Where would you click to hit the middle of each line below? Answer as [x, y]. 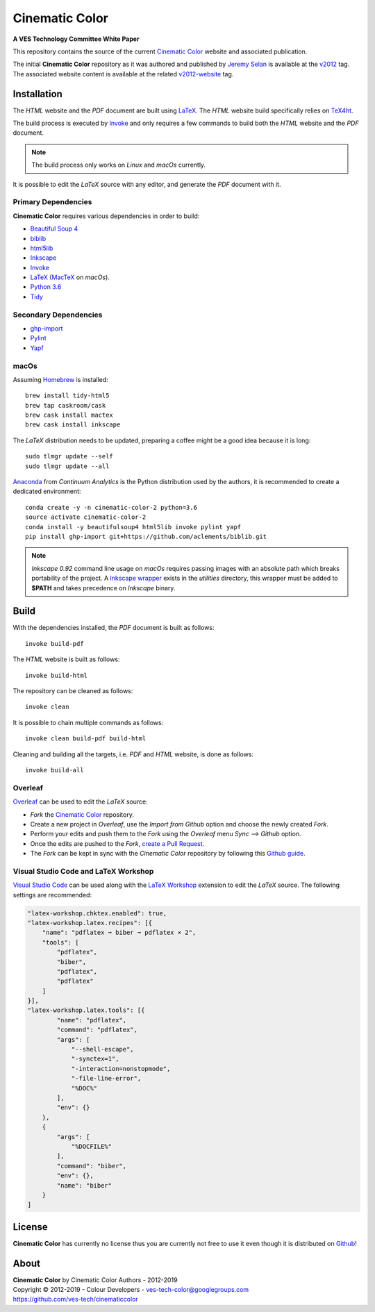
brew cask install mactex [69, 415]
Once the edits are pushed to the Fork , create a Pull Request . [117, 843]
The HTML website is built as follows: [66, 659]
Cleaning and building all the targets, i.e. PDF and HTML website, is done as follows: [133, 754]
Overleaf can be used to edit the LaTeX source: [81, 802]
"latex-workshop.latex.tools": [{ [86, 1010]
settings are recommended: [52, 895]
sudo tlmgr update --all [67, 466]
